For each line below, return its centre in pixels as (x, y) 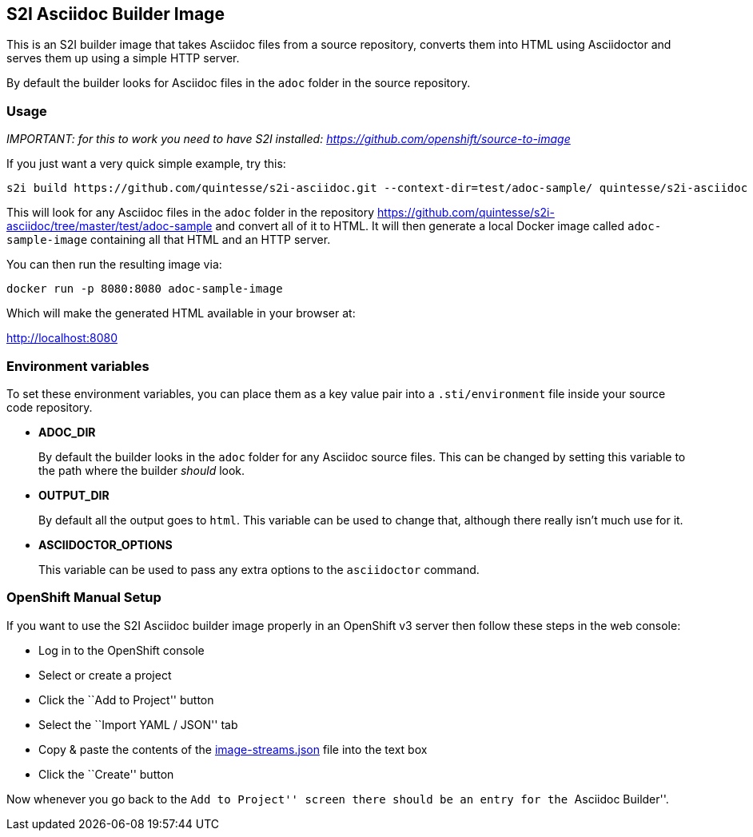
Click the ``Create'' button (106, 774)
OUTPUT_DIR (74, 495)
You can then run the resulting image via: (114, 265)
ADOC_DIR (67, 432)
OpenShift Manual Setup (84, 598)
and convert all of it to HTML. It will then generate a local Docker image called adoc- (438, 226)
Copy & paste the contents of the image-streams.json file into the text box (233, 749)
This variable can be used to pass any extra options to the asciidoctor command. (259, 569)
